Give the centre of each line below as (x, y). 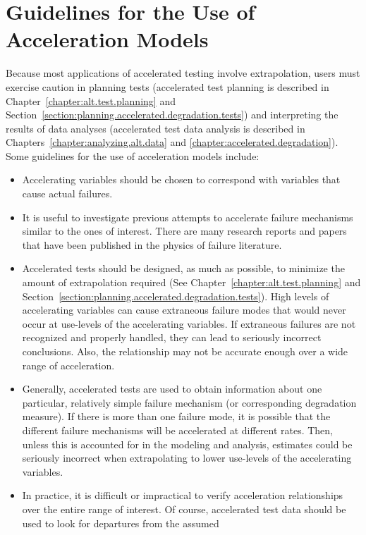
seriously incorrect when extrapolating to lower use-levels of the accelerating (187, 458)
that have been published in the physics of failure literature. (152, 244)
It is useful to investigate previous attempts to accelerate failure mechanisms (188, 217)
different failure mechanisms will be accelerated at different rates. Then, (178, 430)
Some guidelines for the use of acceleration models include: (133, 155)
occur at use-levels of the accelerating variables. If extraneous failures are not (189, 323)
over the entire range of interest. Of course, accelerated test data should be (184, 509)
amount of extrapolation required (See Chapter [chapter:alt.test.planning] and (191, 282)
